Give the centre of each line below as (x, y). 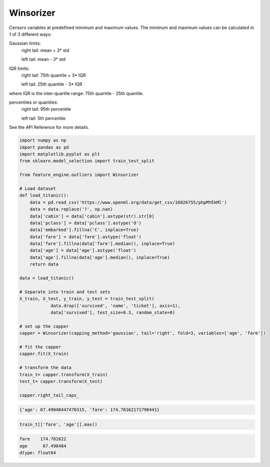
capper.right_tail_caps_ (49, 395)
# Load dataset (38, 188)
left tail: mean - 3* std (44, 60)
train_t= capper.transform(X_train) (64, 374)
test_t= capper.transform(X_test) (61, 381)
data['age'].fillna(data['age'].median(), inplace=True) (100, 257)
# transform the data (45, 368)
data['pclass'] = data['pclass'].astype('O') (86, 223)
